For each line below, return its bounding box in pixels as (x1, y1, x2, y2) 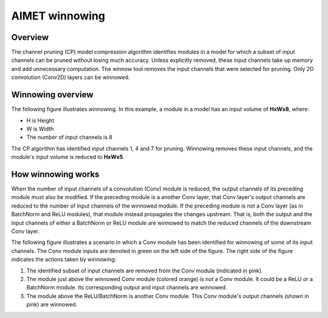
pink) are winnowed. (26, 301, 78, 308)
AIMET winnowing (11, 9, 106, 22)
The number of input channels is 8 (26, 134, 112, 141)
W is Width (26, 125, 54, 132)
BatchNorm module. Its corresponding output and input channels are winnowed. (26, 284, 227, 291)
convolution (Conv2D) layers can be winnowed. (11, 73, 130, 81)
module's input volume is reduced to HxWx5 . (11, 154, 125, 161)
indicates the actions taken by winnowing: (11, 255, 117, 263)
